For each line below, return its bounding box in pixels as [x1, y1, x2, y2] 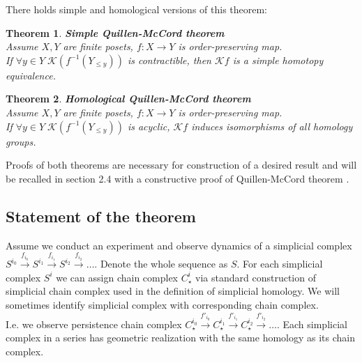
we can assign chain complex [56, 270, 178, 284]
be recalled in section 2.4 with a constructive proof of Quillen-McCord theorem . [6, 171, 349, 185]
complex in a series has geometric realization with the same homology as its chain [6, 330, 356, 345]
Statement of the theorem [6, 205, 196, 226]
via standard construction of [195, 270, 316, 284]
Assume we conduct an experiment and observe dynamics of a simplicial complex [6, 238, 352, 252]
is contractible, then [127, 52, 211, 67]
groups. [6, 134, 36, 148]
